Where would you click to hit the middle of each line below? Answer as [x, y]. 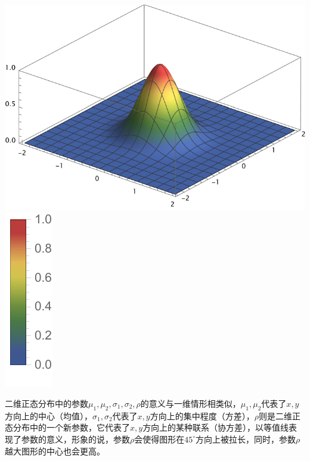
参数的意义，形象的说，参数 [75, 439]
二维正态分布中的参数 [46, 403]
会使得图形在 [159, 439]
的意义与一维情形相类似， [190, 403]
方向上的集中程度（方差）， [202, 415]
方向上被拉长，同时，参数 [246, 439]
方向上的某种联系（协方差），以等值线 [216, 427]
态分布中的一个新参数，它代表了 [67, 427]
